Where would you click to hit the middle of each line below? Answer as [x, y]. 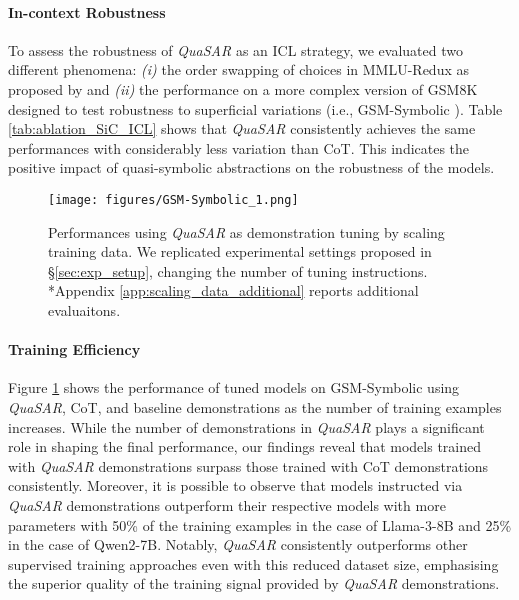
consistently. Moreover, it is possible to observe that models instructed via [235, 485]
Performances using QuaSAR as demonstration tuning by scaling [246, 231]
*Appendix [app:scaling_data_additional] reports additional [233, 290]
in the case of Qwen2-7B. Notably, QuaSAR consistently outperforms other [238, 544]
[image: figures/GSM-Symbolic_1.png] [173, 199]
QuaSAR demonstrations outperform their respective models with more [227, 504]
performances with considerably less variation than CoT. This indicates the [239, 147]
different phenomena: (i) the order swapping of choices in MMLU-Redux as [238, 69]
